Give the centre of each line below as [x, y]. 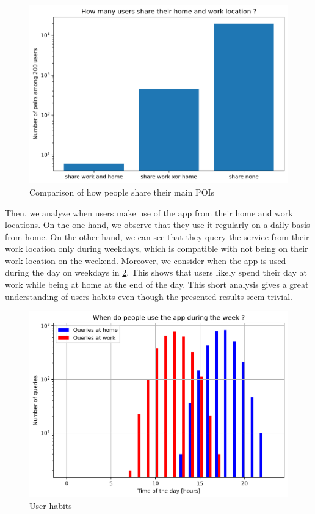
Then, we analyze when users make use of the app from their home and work [149, 212]
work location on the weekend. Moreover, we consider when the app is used [146, 260]
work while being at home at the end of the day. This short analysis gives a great [157, 285]
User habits [51, 506]
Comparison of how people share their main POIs [122, 192]
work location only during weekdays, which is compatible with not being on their [157, 248]
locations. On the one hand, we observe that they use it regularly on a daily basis [157, 225]
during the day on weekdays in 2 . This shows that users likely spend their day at [156, 272]
